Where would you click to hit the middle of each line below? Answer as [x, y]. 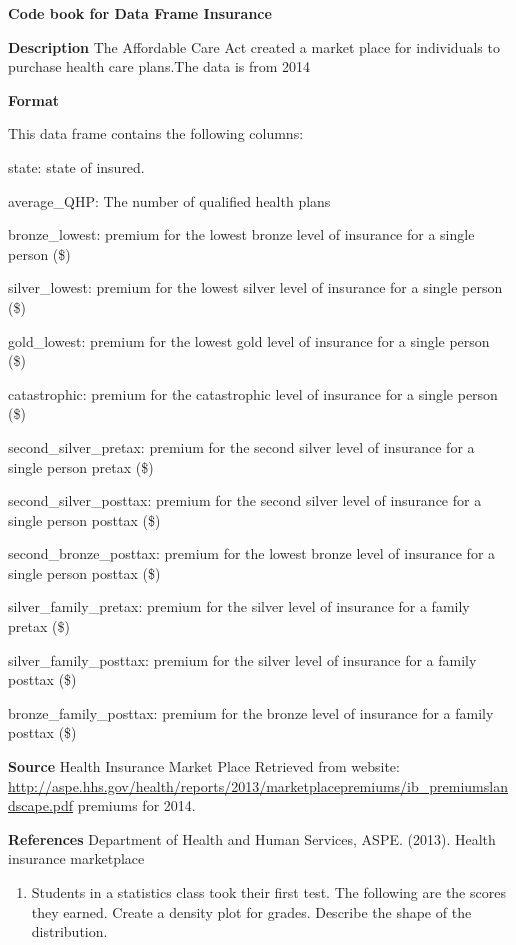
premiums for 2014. [136, 805]
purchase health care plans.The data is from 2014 [159, 66]
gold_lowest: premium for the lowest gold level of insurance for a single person [249, 340]
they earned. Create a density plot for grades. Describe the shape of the [251, 911]
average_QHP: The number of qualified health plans [169, 200]
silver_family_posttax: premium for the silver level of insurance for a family [242, 659]
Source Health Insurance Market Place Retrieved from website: [204, 766]
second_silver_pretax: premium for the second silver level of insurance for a [241, 446]
